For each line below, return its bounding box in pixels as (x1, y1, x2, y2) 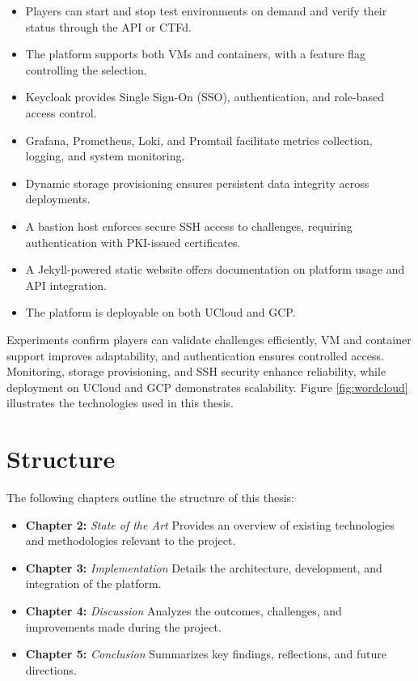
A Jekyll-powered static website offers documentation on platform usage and (25, 261, 405, 278)
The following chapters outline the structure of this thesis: (6, 489, 294, 505)
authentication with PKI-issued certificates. (25, 233, 241, 250)
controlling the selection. (25, 61, 147, 78)
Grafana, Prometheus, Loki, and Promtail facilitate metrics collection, (25, 131, 373, 148)
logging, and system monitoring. (25, 147, 185, 164)
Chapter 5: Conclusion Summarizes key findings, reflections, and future (25, 645, 386, 662)
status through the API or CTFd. (25, 18, 192, 35)
